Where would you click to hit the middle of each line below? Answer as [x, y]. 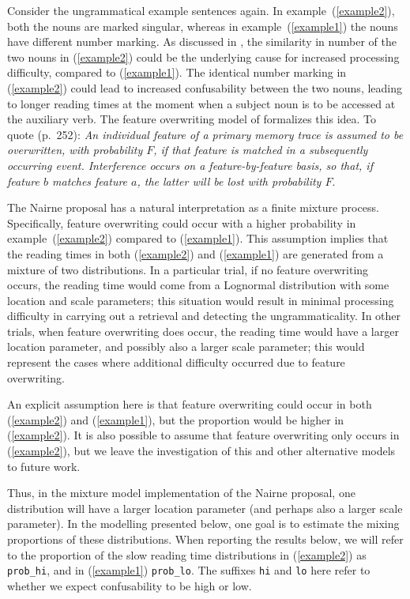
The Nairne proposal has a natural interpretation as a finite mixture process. [193, 207]
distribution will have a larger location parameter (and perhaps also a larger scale [205, 508]
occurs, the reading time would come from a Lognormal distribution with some [198, 285]
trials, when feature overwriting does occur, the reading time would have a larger [203, 331]
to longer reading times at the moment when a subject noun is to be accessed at [201, 103]
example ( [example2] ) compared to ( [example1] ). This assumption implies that [198, 238]
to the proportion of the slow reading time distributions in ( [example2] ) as [187, 554]
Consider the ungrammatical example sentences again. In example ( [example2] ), [201, 10]
